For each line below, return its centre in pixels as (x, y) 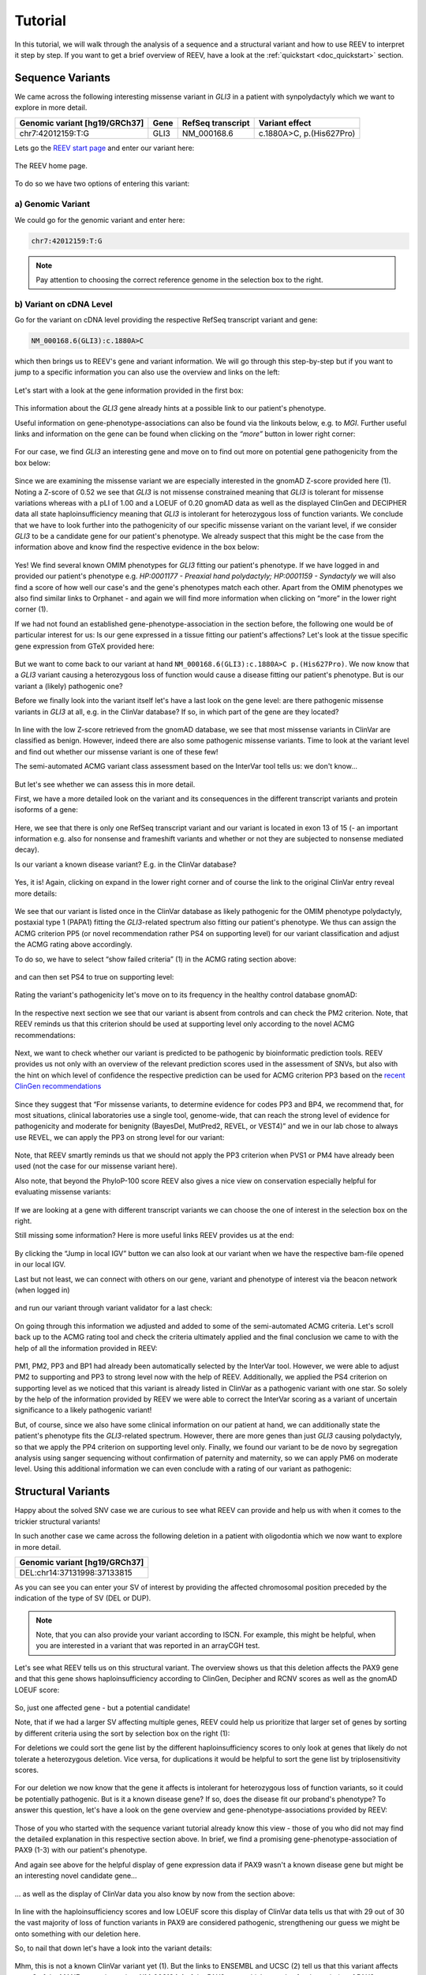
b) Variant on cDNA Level (64, 304)
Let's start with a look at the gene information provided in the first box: (129, 390)
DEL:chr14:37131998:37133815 (76, 1572)
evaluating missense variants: (63, 1192)
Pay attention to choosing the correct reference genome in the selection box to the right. (179, 280)
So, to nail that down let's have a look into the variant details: (113, 1948)
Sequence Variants (62, 78)
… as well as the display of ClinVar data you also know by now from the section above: (155, 1894)
